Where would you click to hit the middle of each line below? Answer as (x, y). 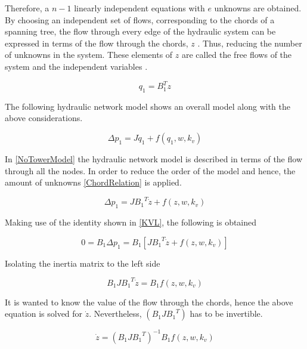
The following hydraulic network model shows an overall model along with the (148, 106)
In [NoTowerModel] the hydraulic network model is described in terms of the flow (153, 159)
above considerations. (44, 118)
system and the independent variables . (76, 66)
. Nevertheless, (115, 314)
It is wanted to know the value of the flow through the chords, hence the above (149, 302)
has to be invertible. (226, 314)
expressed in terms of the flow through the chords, (97, 43)
